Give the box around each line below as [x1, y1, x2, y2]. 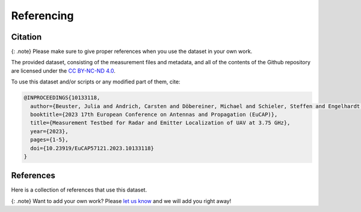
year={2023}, [30, 128, 69, 135]
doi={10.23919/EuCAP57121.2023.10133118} [30, 145, 155, 151]
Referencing [11, 9, 74, 22]
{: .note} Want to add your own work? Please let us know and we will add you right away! [11, 197, 232, 204]
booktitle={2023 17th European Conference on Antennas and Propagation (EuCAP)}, [30, 111, 278, 118]
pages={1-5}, [30, 136, 69, 144]
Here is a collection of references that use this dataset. [11, 186, 147, 193]
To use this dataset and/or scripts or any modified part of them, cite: [11, 78, 180, 85]
